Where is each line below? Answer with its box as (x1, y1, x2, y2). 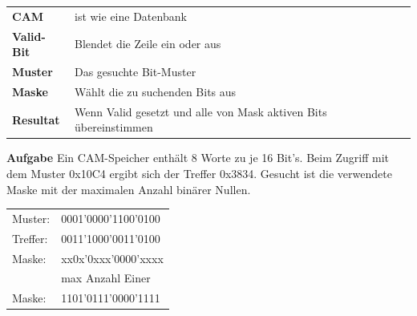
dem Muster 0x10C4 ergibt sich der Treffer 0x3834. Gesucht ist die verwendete (6, 165, 392, 181)
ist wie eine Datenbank (75, 7, 187, 24)
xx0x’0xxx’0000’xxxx (61, 249, 164, 266)
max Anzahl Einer (61, 269, 151, 286)
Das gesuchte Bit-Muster (75, 63, 196, 80)
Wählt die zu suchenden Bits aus (75, 83, 237, 99)
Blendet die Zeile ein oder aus (75, 35, 221, 52)
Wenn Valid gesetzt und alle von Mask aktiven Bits (75, 103, 327, 120)
